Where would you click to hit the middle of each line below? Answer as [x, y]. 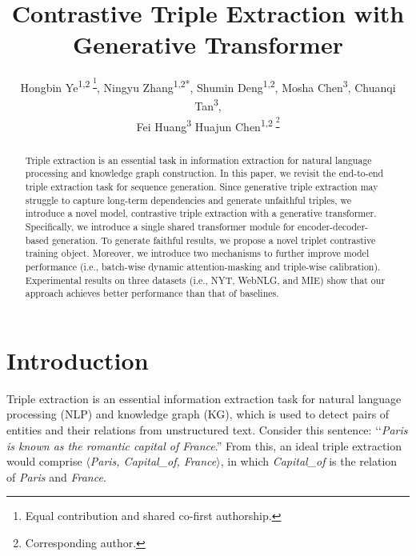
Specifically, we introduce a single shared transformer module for [160, 226]
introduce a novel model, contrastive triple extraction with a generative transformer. [201, 213]
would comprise [44, 461]
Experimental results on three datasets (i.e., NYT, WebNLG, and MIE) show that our [205, 280]
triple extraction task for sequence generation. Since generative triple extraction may [202, 186]
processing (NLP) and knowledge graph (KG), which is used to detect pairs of [198, 414]
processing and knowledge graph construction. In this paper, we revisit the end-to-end [204, 173]
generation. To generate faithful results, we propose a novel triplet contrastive [214, 240]
